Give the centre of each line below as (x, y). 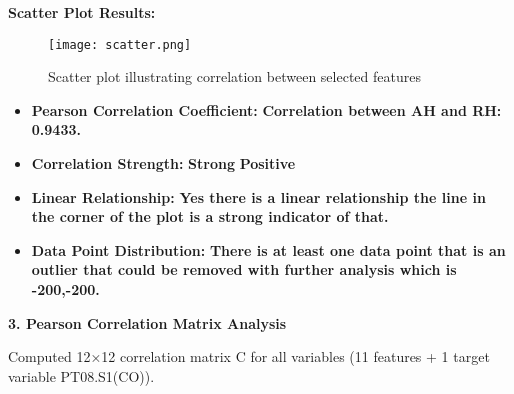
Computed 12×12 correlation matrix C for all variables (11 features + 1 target (249, 356)
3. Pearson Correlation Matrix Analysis (147, 322)
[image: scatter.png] (120, 44)
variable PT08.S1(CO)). (81, 375)
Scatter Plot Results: (82, 12)
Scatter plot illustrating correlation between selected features (234, 76)
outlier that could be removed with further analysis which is (244, 269)
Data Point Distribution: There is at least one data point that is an (268, 249)
